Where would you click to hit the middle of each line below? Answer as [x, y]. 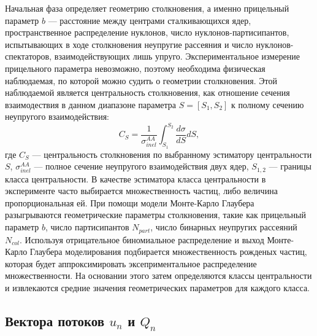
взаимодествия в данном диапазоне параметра [91, 104]
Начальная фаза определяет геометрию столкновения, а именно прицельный [147, 8]
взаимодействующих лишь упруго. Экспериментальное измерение [177, 56]
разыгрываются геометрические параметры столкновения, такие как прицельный [155, 215]
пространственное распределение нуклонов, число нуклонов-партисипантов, [147, 32]
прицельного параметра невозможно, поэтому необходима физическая [135, 68]
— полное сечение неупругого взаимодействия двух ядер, [141, 166]
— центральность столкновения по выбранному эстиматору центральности [172, 154]
